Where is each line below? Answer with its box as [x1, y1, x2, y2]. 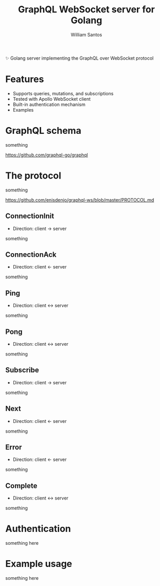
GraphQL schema [5, 125, 81, 137]
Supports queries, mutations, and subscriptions [12, 90, 114, 96]
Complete [5, 481, 38, 490]
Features [5, 74, 44, 85]
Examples [12, 106, 34, 113]
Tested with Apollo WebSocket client [12, 96, 91, 102]
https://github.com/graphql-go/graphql [5, 152, 88, 158]
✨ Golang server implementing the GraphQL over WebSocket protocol [5, 55, 154, 61]
